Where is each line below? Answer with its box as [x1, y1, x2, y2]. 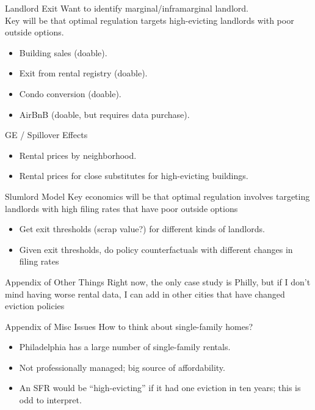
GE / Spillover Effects [5, 128, 88, 141]
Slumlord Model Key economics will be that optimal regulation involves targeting [5, 189, 310, 202]
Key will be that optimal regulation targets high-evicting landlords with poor [5, 13, 294, 26]
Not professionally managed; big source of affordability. [19, 361, 225, 373]
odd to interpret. [19, 394, 82, 406]
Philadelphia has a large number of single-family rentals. [19, 340, 231, 353]
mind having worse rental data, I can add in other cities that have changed [5, 287, 285, 300]
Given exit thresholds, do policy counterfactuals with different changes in [19, 243, 293, 255]
